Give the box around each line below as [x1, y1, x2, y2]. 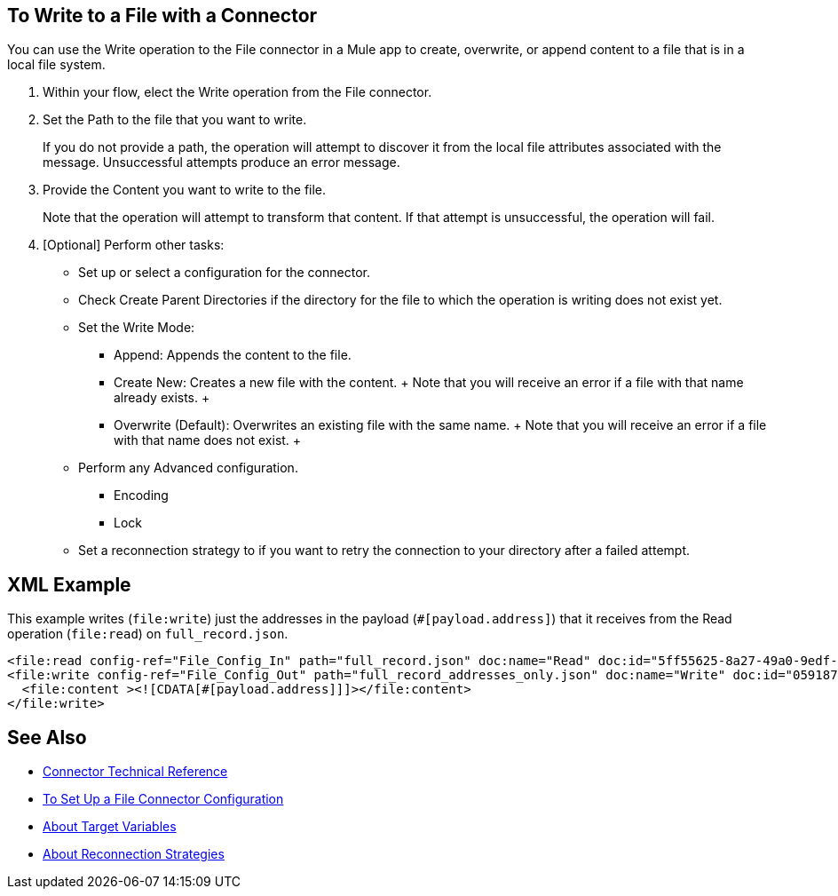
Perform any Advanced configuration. [78, 460, 298, 476]
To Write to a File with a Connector [7, 4, 318, 27]
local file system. [7, 57, 106, 73]
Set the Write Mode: [78, 320, 195, 336]
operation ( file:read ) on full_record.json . [7, 626, 289, 642]
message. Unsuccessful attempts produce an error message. [43, 155, 400, 170]
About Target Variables [43, 819, 177, 835]
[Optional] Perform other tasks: [43, 237, 225, 253]
